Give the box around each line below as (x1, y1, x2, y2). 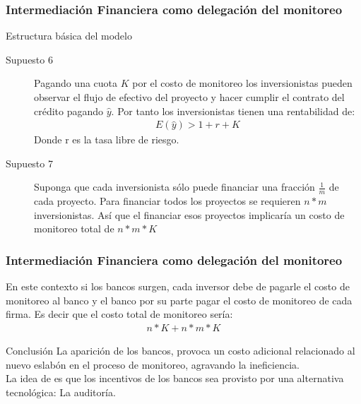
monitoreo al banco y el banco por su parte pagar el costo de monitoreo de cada (6, 292, 353, 307)
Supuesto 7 (6, 155, 53, 170)
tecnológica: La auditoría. (6, 384, 116, 399)
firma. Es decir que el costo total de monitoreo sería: (6, 307, 233, 321)
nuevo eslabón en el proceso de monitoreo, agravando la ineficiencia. (6, 357, 300, 372)
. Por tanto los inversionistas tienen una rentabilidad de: (111, 103, 355, 118)
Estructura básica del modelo (6, 28, 132, 43)
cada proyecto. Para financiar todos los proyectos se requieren (34, 194, 301, 208)
